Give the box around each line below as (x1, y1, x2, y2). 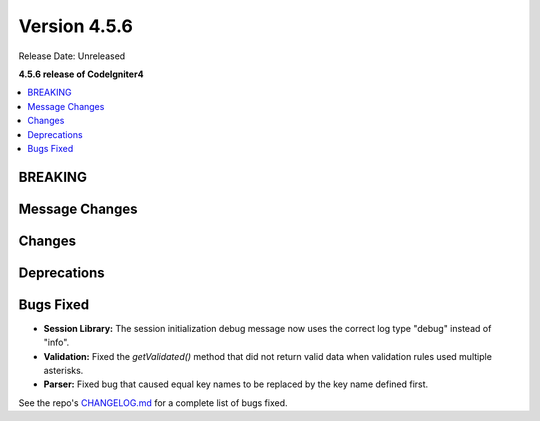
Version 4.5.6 (18, 15, 134, 37)
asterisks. (43, 365, 84, 377)
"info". (43, 336, 70, 349)
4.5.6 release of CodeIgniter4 (18, 68, 144, 80)
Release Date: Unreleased (18, 50, 126, 62)
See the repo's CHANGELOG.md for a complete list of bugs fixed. (18, 396, 289, 409)
